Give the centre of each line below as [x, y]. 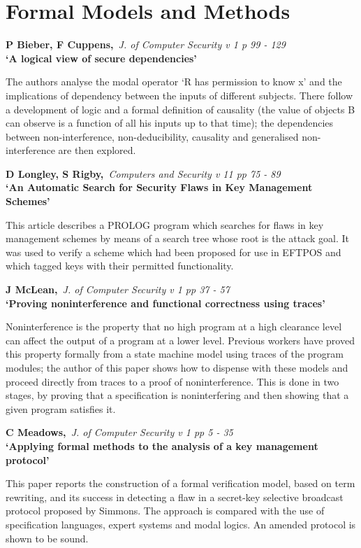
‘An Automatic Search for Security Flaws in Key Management [159, 187]
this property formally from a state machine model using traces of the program [175, 354]
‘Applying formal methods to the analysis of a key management [162, 445]
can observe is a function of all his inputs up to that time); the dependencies [170, 123]
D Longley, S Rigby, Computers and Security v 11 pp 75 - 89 [143, 173]
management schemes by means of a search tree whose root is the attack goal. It [178, 238]
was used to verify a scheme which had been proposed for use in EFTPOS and [174, 252]
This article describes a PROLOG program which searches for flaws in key [165, 224]
